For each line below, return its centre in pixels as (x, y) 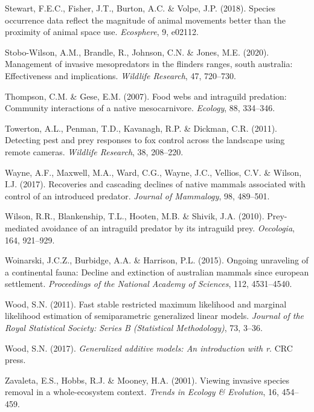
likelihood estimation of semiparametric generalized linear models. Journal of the (154, 316)
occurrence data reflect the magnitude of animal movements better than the (145, 20)
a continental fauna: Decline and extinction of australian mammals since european (157, 272)
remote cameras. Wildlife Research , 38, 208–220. (94, 151)
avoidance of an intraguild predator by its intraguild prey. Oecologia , (168, 227)
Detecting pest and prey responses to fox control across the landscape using (145, 140)
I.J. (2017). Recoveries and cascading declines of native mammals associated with (155, 184)
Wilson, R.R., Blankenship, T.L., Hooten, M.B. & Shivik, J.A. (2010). (135, 216)
